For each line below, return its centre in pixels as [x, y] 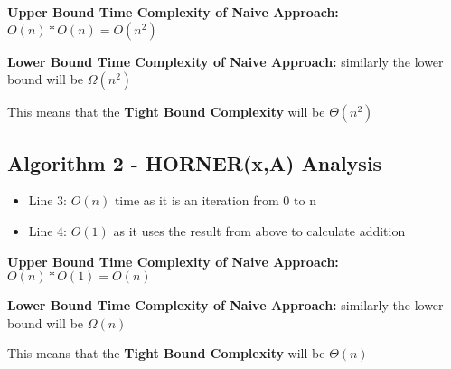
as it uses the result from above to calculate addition [259, 230]
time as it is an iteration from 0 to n [215, 200]
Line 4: [47, 230]
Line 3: [47, 200]
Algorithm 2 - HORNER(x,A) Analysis [195, 162]
